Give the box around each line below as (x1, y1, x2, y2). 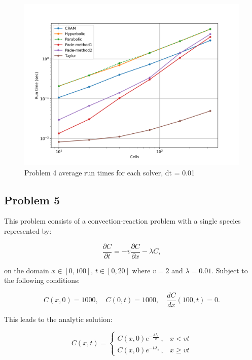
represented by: (4, 225, 52, 236)
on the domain (4, 265, 49, 275)
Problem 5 (4, 192, 60, 207)
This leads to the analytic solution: (4, 313, 113, 324)
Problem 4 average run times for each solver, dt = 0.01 (24, 167, 195, 177)
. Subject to (211, 265, 248, 275)
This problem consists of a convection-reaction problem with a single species (4, 215, 241, 226)
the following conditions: (4, 275, 80, 285)
